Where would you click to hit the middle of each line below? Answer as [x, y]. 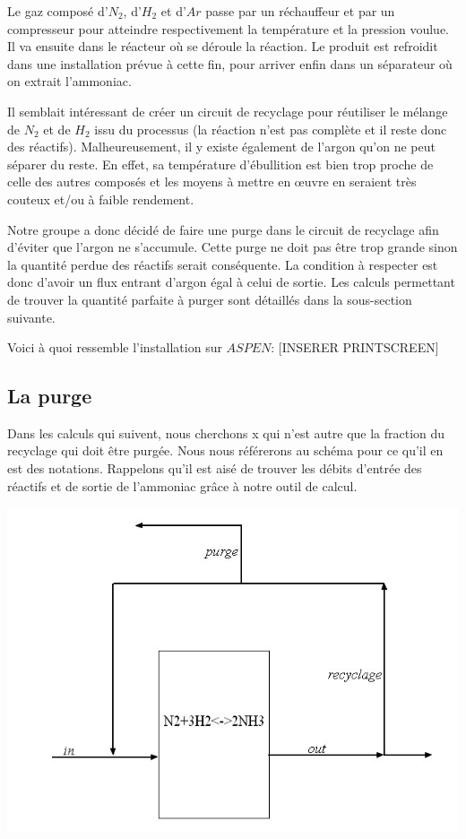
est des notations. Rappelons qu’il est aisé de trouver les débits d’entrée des [215, 468]
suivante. [31, 317]
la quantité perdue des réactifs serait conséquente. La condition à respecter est [223, 264]
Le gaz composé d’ [58, 11]
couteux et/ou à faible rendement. [101, 199]
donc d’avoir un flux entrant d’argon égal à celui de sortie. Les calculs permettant [231, 282]
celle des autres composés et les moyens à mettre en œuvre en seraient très [212, 182]
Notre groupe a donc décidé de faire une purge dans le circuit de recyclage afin [223, 229]
